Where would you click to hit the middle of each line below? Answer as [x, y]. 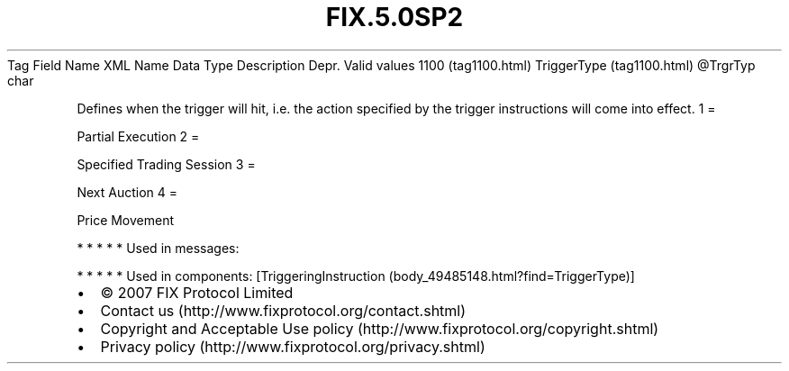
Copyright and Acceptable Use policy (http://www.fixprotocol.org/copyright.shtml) [380, 328]
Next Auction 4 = [127, 192]
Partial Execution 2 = [138, 136]
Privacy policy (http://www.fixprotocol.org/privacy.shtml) [293, 346]
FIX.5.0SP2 [394, 17]
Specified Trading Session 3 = [166, 164]
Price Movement [126, 220]
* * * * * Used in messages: [158, 248]
